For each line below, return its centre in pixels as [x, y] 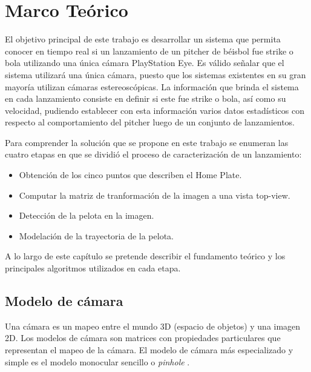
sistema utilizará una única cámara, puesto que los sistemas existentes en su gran [155, 74]
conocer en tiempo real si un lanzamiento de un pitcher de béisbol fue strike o [149, 51]
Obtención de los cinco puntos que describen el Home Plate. [130, 175]
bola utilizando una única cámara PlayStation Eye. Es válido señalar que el [145, 63]
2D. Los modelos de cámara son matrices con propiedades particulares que [143, 338]
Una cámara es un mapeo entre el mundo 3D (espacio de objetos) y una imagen [153, 326]
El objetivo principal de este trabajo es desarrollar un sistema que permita [143, 39]
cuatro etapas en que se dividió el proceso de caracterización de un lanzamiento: [153, 154]
